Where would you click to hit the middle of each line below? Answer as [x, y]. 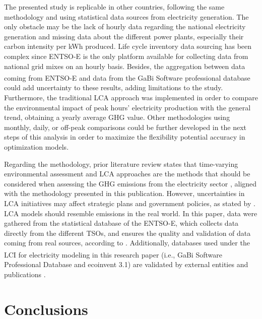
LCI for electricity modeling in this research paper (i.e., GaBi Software [113, 254]
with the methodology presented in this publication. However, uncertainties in [124, 193]
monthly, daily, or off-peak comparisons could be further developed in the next [125, 127]
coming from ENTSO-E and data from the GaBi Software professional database [127, 77]
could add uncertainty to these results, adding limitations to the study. [114, 87]
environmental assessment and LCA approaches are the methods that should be [127, 174]
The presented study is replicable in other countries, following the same [114, 7]
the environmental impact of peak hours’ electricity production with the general [127, 107]
